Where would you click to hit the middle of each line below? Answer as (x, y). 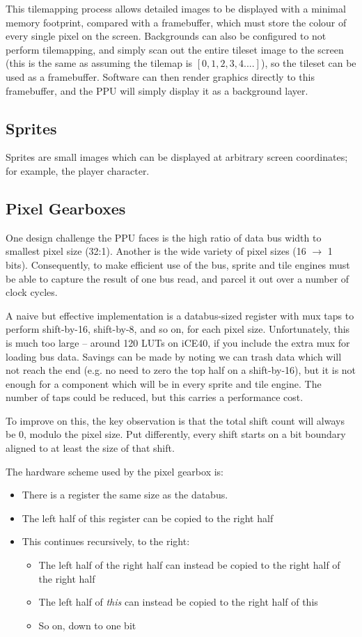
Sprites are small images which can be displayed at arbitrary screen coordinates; (177, 157)
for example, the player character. (78, 170)
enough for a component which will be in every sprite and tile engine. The (164, 383)
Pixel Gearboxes (66, 208)
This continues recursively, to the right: (106, 541)
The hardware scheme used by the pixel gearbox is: (115, 471)
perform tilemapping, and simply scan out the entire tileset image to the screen (175, 49)
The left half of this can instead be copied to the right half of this (178, 602)
